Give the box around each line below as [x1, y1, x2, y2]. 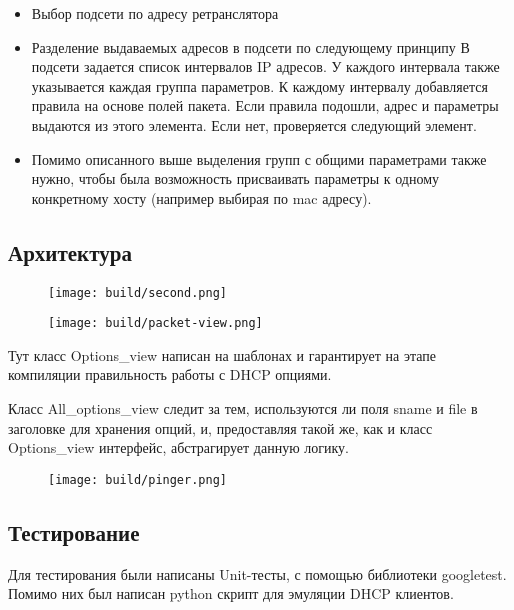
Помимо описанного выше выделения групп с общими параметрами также [31, 148, 487, 169]
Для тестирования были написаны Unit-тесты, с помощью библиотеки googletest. [8, 563, 507, 584]
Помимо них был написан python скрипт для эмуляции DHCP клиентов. [8, 583, 454, 604]
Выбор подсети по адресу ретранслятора [31, 3, 279, 23]
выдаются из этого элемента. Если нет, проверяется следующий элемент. [31, 114, 477, 135]
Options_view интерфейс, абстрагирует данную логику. [8, 437, 350, 458]
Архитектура [8, 236, 132, 267]
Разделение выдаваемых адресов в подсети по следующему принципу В [31, 36, 470, 57]
